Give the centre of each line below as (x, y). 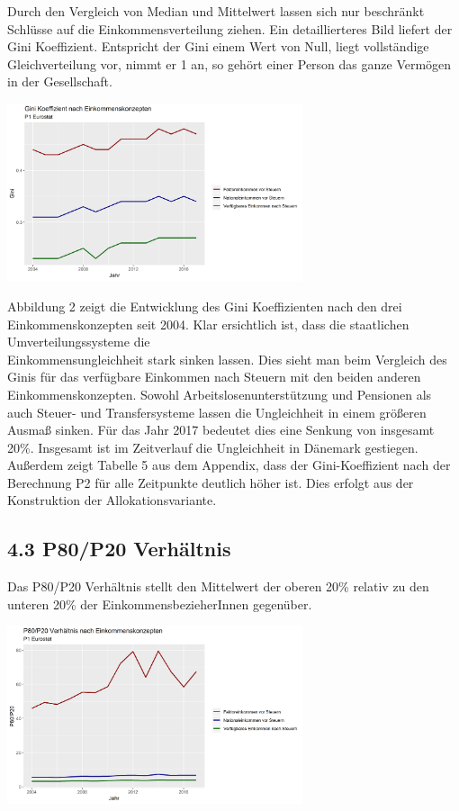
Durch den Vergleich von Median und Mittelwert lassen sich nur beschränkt (216, 11)
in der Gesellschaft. (60, 81)
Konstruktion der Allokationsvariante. (112, 500)
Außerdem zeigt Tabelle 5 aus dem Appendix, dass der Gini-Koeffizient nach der (229, 465)
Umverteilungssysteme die (79, 342)
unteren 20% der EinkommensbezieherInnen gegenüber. (160, 604)
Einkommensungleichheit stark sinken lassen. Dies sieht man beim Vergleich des (227, 359)
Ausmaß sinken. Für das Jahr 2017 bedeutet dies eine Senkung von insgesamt (221, 430)
